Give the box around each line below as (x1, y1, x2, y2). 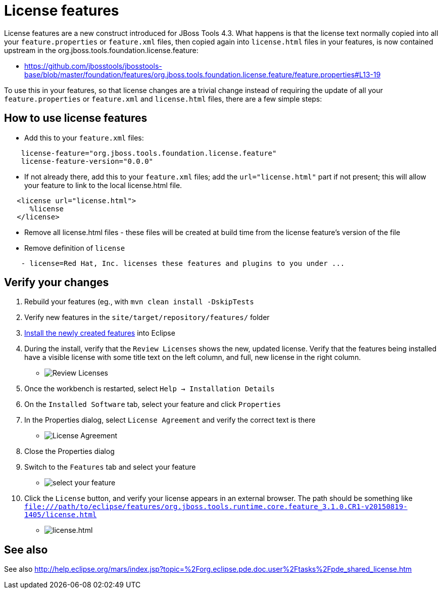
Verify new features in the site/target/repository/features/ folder (24, 313, 270, 322)
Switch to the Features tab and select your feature (24, 463, 196, 472)
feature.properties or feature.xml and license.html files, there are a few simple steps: (4, 94, 322, 103)
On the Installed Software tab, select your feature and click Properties (24, 400, 281, 409)
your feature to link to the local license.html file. (24, 180, 182, 190)
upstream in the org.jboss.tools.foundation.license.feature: (4, 45, 199, 55)
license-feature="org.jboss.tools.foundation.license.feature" (21, 149, 277, 157)
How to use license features (4, 112, 148, 125)
